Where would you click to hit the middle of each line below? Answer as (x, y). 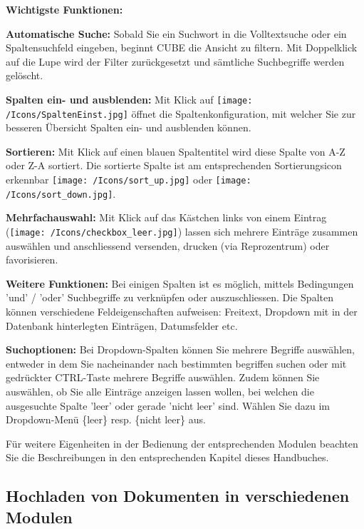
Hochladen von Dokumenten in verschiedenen (178, 496)
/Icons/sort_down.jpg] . (61, 193)
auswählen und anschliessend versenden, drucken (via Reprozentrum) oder (168, 245)
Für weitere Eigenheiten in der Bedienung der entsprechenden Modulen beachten (182, 443)
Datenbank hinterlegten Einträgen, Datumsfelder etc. (122, 325)
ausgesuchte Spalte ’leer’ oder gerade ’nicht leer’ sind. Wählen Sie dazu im (168, 405)
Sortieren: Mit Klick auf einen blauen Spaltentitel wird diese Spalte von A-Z (176, 151)
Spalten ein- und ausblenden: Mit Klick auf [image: (129, 99)
